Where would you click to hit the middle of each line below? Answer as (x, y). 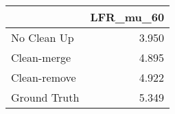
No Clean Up (43, 37)
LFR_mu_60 (127, 17)
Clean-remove (44, 77)
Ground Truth (45, 97)
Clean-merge (41, 57)
